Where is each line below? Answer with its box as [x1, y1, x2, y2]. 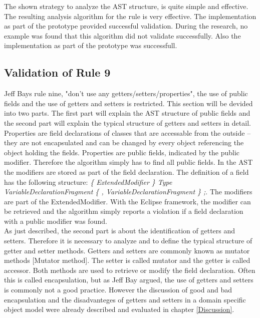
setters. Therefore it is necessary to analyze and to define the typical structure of [4, 235, 252, 246]
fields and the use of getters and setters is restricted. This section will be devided [4, 98, 253, 108]
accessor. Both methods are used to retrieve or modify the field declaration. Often [4, 264, 255, 275]
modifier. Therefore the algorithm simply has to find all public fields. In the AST [4, 157, 253, 167]
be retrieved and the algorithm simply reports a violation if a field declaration [4, 206, 243, 216]
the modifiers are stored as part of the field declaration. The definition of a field [4, 166, 249, 177]
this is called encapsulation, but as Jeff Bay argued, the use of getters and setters [4, 274, 253, 285]
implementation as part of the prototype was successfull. [4, 40, 177, 51]
